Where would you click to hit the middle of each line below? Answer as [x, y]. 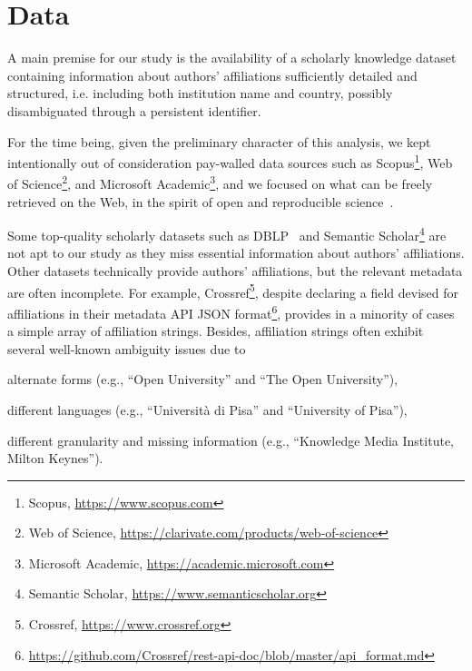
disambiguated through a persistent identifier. [134, 110]
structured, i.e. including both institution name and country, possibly [200, 93]
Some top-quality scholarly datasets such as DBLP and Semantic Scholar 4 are [227, 234]
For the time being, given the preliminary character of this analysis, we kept [219, 141]
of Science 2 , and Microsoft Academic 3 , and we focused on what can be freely [220, 182]
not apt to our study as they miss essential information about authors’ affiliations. [236, 253]
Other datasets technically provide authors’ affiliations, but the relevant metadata [235, 271]
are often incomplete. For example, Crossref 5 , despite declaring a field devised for [233, 291]
